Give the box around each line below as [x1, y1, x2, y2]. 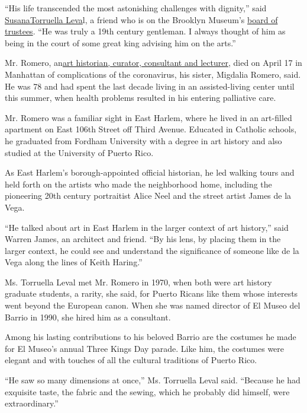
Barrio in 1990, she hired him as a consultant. [5, 310, 171, 323]
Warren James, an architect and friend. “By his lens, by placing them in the [5, 233, 281, 245]
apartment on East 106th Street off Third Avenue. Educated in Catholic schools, [5, 123, 297, 135]
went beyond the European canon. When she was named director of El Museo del [5, 299, 300, 312]
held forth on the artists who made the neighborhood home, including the [5, 177, 272, 190]
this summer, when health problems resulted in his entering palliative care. [5, 91, 276, 104]
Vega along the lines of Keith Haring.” [5, 256, 143, 268]
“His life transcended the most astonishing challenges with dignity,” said [5, 2, 267, 14]
